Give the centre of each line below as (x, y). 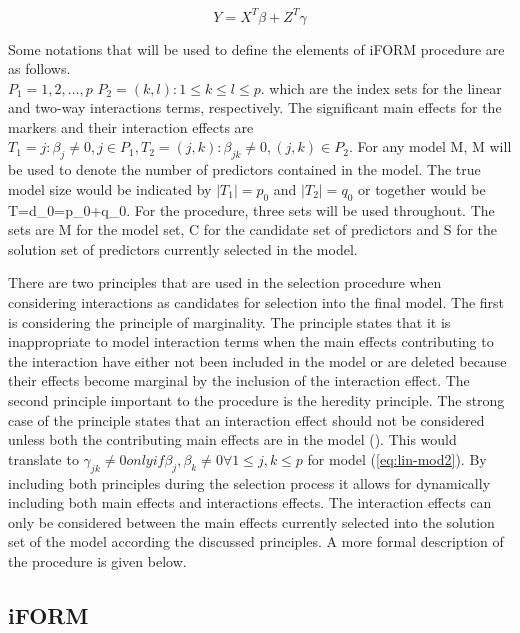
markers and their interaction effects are (131, 126)
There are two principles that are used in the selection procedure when (225, 282)
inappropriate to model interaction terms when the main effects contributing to (251, 341)
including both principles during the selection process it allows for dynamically (249, 482)
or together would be (421, 188)
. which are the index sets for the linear (381, 87)
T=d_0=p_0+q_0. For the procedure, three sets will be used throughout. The (251, 209)
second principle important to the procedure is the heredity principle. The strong (256, 400)
